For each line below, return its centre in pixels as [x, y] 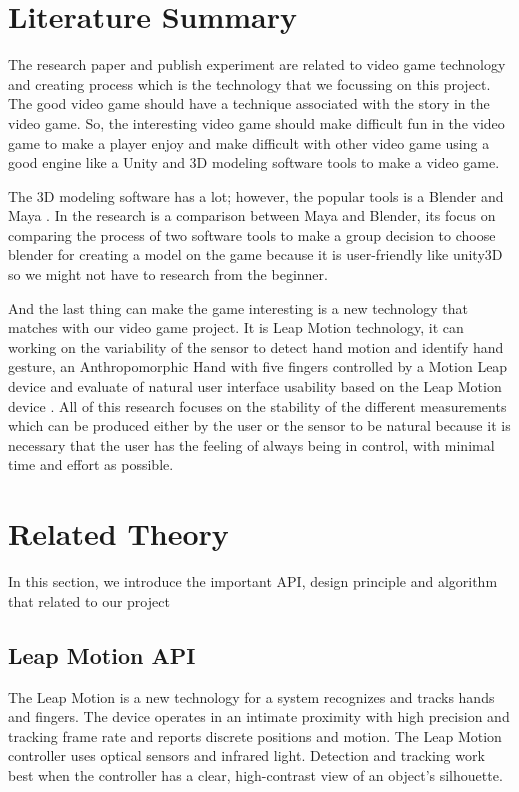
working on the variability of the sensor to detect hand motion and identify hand [256, 346]
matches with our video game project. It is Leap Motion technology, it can [236, 327]
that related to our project [89, 600]
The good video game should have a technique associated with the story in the [249, 103]
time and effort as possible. [91, 464]
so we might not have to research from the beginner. [168, 274]
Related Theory [118, 533]
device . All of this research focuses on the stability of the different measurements [257, 405]
